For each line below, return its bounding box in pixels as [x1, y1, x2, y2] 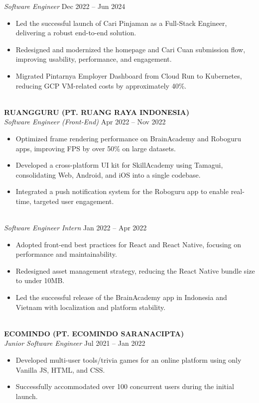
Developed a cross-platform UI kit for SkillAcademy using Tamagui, [15, 160, 223, 170]
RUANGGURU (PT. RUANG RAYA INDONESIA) [4, 106, 190, 117]
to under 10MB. [15, 275, 65, 286]
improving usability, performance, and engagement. [15, 54, 172, 64]
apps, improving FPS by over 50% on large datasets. [15, 143, 176, 153]
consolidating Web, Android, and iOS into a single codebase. [15, 169, 201, 180]
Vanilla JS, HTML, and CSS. [15, 364, 105, 375]
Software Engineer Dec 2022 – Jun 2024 [4, 1, 126, 11]
